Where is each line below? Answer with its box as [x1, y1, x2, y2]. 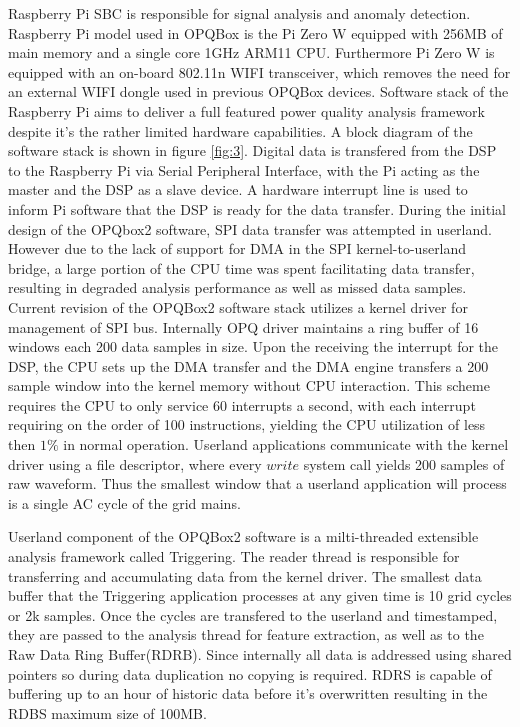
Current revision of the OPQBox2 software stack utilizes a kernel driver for [8, 296, 468, 317]
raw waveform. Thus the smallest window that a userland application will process [8, 473, 507, 494]
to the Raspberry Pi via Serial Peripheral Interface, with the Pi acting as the [8, 159, 480, 180]
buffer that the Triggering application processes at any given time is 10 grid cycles [8, 585, 512, 606]
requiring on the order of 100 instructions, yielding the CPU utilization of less [8, 414, 486, 435]
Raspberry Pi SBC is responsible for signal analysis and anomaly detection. [8, 3, 471, 23]
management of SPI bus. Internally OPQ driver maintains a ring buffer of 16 [8, 316, 479, 337]
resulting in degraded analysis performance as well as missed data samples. [8, 277, 467, 298]
